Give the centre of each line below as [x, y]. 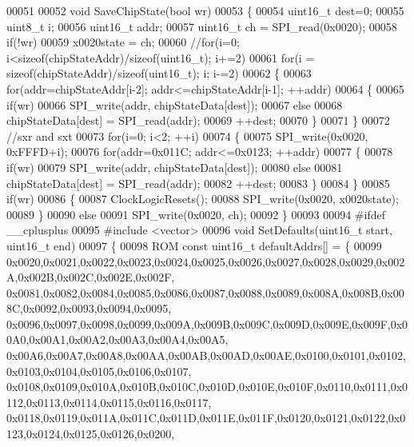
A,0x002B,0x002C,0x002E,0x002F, [91, 277]
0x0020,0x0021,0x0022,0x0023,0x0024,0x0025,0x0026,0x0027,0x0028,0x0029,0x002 [206, 261]
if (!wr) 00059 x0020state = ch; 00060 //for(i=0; [123, 42]
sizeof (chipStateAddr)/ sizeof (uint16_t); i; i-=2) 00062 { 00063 [159, 73]
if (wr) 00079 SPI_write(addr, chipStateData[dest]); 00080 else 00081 [175, 167]
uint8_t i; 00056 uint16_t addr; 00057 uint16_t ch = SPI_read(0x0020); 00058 [202, 26]
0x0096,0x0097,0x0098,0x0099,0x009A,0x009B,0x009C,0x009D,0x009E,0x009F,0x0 [207, 323]
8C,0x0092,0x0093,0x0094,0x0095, [89, 308]
